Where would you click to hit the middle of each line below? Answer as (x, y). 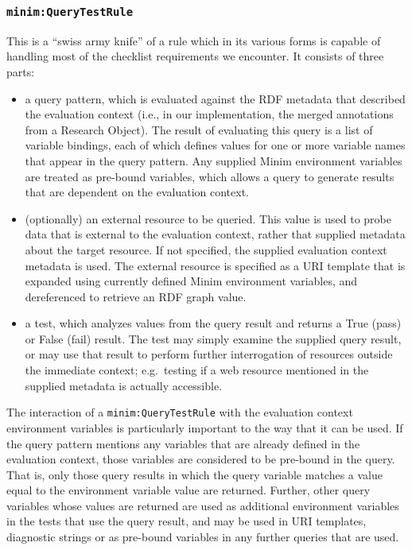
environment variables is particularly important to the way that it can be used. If (205, 427)
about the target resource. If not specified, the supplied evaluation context (206, 249)
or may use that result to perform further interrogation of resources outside (209, 354)
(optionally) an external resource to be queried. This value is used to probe (208, 218)
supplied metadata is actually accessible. (124, 385)
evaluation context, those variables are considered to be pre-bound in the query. (201, 459)
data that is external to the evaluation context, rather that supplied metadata (215, 234)
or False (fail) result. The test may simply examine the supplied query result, (213, 338)
